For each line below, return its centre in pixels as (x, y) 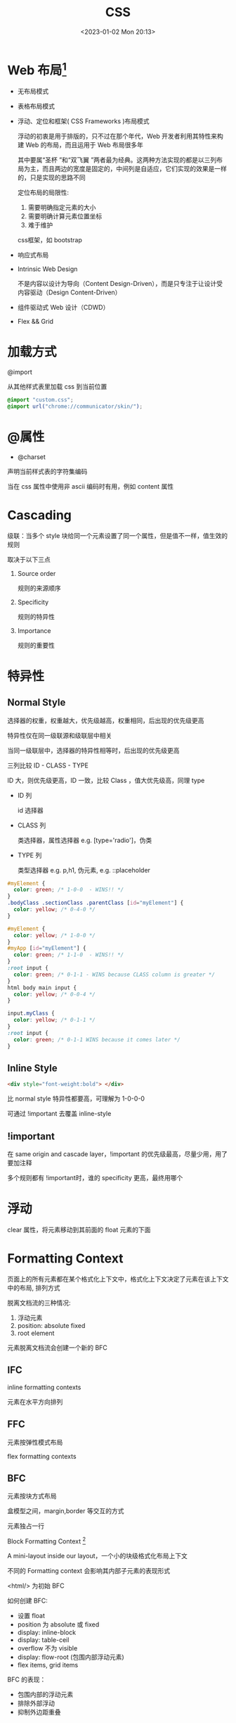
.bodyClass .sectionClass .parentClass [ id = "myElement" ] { (96, 903)
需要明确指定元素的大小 (62, 208)
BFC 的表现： (27, 1679)
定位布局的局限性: (43, 193)
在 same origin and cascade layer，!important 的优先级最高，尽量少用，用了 (118, 1154)
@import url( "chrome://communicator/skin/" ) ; (75, 406)
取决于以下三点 (29, 559)
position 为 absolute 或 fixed (58, 1624)
